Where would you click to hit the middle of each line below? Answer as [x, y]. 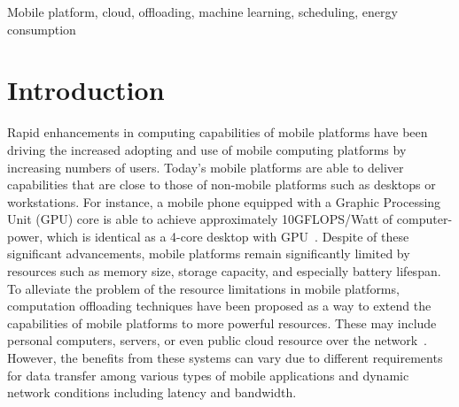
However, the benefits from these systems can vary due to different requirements [225, 358]
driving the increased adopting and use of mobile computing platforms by [207, 149]
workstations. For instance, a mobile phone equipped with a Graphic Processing [224, 201]
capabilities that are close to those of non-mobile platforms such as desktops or [222, 184]
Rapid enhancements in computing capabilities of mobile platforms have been [218, 132]
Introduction [86, 90]
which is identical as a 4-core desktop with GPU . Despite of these [228, 236]
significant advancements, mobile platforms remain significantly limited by [209, 253]
